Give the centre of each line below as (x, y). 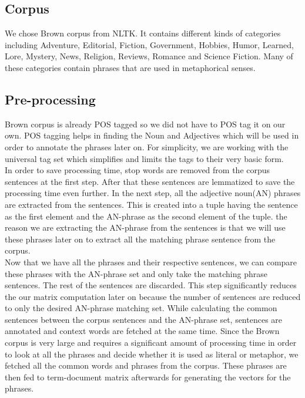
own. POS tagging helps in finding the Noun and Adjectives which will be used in (152, 135)
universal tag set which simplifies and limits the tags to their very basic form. (144, 158)
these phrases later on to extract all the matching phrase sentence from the (140, 239)
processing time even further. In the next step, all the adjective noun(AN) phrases (153, 193)
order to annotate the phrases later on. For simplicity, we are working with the (147, 146)
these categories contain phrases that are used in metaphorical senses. (130, 67)
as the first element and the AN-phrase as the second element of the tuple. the (146, 216)
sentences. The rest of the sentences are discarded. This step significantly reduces (151, 285)
